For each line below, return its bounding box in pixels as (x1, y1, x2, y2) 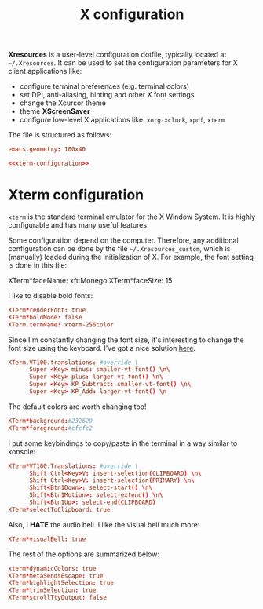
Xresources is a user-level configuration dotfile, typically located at (8, 49, 227, 60)
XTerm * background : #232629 (8, 417, 93, 425)
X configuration (79, 5, 184, 24)
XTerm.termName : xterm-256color (8, 320, 114, 329)
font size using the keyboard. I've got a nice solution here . (8, 343, 196, 352)
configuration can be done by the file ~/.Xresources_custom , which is (8, 243, 231, 253)
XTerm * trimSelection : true (8, 586, 97, 594)
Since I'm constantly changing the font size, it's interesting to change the (8, 335, 245, 345)
